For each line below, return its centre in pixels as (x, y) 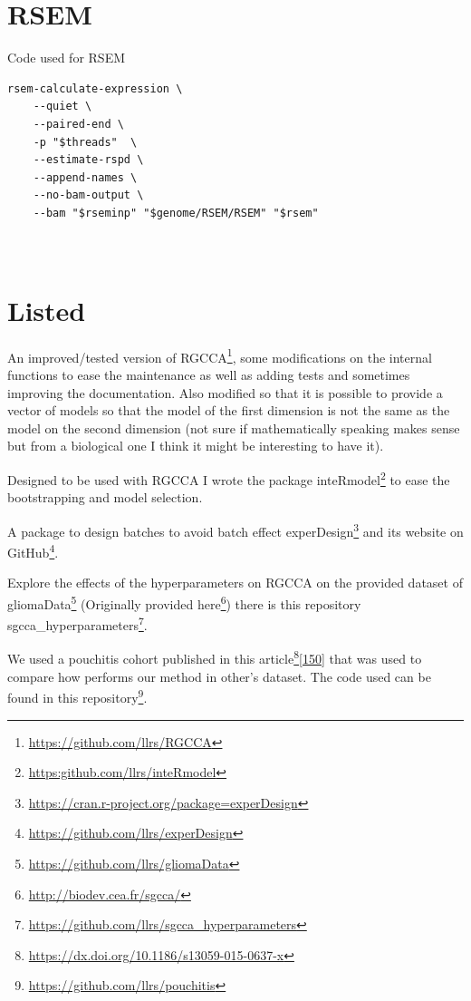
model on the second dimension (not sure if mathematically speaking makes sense (234, 428)
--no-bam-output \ (88, 195)
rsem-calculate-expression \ (95, 88)
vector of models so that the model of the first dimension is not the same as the (229, 410)
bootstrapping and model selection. (105, 497)
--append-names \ (85, 177)
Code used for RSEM (67, 58)
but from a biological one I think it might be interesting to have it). (196, 446)
